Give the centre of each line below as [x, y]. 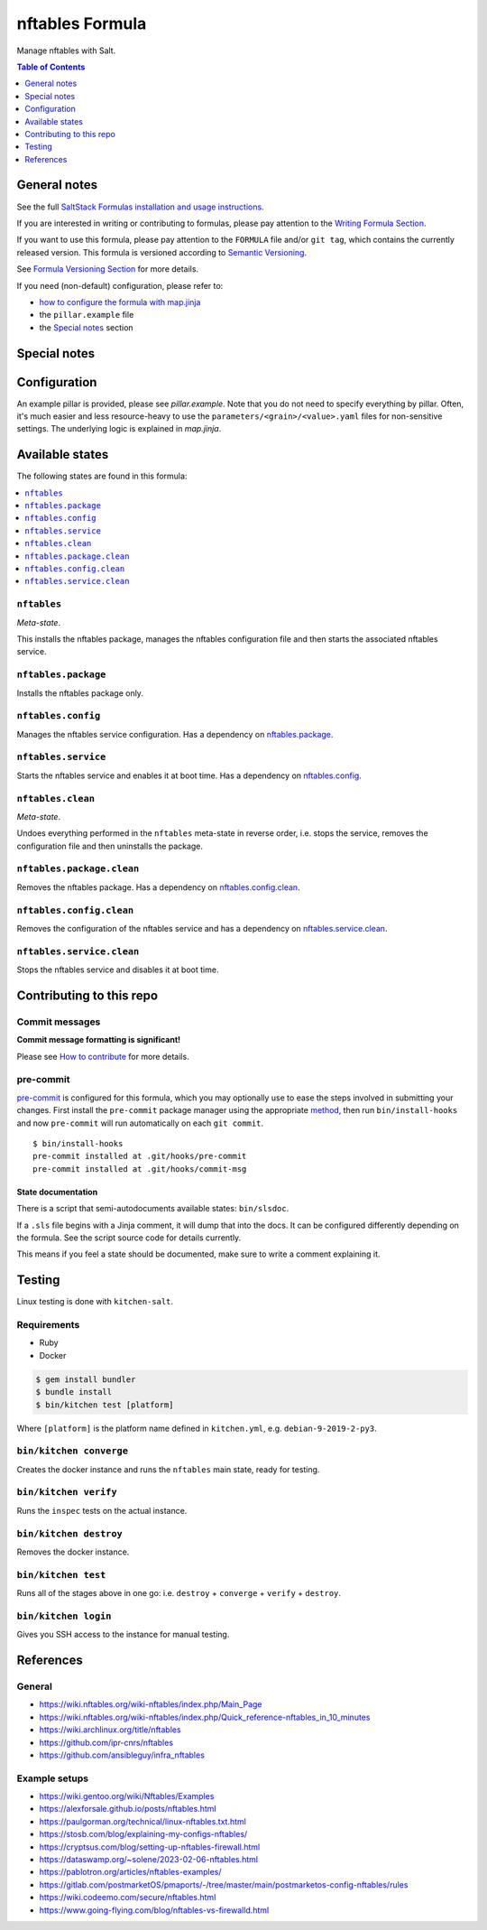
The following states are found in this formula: [102, 476]
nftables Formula [82, 23]
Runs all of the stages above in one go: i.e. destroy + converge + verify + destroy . [179, 1593]
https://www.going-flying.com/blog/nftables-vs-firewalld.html [154, 1910]
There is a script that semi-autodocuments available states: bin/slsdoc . [153, 1209]
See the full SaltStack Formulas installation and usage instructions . [141, 207]
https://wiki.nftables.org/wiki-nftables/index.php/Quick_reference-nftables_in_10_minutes [205, 1717]
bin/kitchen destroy [70, 1533]
